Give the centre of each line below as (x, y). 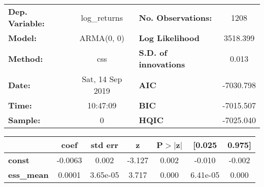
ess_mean (28, 175)
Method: (26, 58)
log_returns (102, 17)
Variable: (26, 23)
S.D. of (153, 52)
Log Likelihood (169, 38)
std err (105, 145)
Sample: (24, 120)
